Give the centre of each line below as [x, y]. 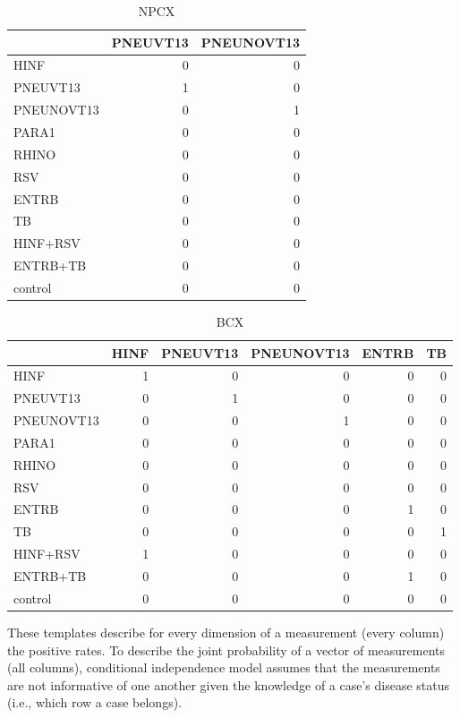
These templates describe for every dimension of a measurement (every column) [226, 632]
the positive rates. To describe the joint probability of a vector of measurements [226, 650]
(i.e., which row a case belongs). [95, 702]
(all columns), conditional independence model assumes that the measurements [224, 667]
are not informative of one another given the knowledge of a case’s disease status [229, 684]
